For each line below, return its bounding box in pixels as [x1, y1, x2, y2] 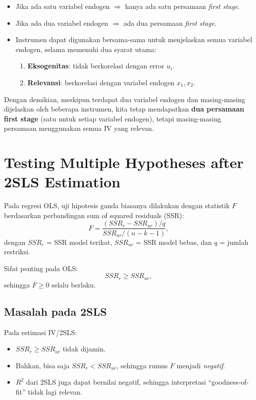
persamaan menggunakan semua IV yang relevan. [4, 123, 154, 133]
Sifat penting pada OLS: [4, 263, 78, 273]
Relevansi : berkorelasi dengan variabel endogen [27, 77, 175, 87]
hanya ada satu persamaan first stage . [125, 1, 240, 11]
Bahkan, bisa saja [15, 360, 70, 370]
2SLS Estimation [4, 171, 121, 192]
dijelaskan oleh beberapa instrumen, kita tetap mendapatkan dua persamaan [4, 104, 244, 114]
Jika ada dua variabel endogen [15, 17, 108, 28]
